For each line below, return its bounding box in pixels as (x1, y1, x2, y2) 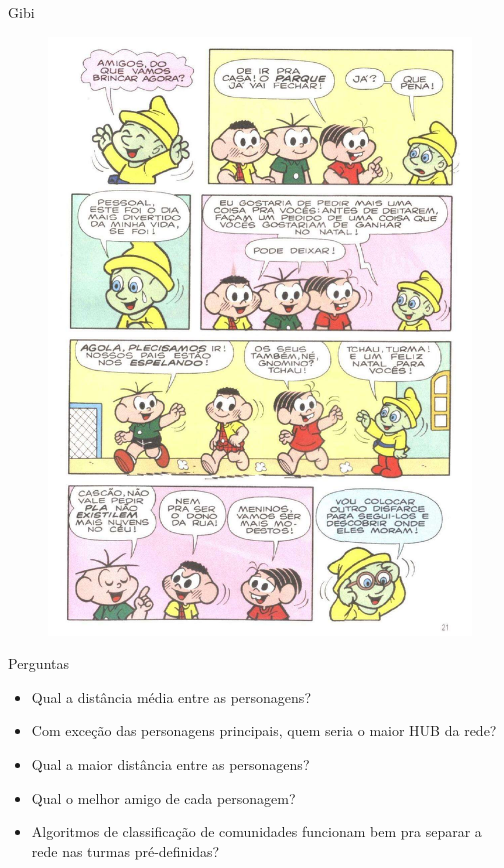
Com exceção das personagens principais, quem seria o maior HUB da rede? (31, 720, 497, 741)
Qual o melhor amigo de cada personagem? (31, 787, 296, 808)
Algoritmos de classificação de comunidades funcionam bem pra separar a (31, 821, 482, 842)
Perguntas (8, 653, 69, 674)
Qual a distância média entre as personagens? (31, 686, 311, 707)
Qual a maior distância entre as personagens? (31, 754, 310, 775)
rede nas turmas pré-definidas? (31, 840, 220, 861)
